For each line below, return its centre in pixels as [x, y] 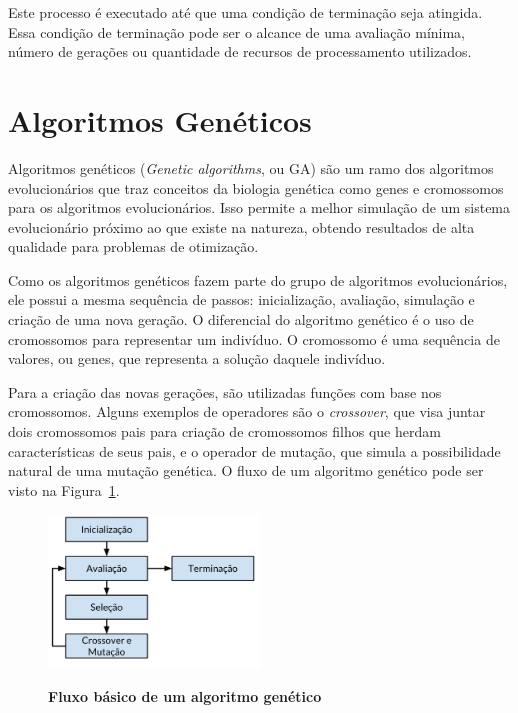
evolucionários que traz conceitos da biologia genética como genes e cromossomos [256, 187]
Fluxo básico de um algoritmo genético [185, 695]
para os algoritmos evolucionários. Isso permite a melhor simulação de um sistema [259, 207]
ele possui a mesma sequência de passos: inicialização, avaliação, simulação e [241, 299]
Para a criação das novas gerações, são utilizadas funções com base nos [225, 391]
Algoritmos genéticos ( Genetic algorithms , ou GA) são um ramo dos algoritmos [251, 167]
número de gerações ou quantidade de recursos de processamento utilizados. [240, 51]
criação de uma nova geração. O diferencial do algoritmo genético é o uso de [241, 319]
